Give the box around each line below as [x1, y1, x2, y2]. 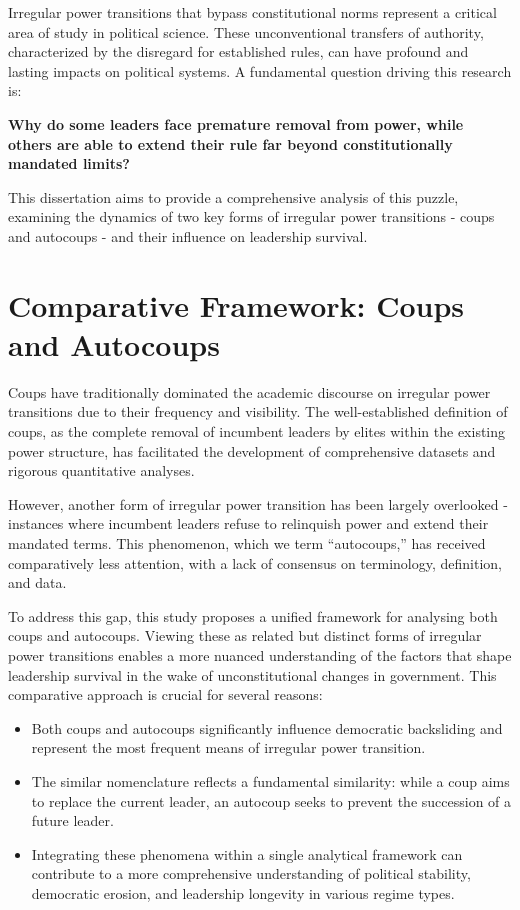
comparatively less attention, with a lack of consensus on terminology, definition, [8, 552, 502, 573]
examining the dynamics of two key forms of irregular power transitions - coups [8, 206, 495, 227]
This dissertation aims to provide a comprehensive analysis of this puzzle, [8, 186, 459, 207]
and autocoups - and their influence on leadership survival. [8, 225, 368, 246]
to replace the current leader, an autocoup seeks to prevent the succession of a [31, 790, 512, 811]
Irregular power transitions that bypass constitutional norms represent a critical [8, 2, 497, 22]
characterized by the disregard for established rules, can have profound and [8, 41, 469, 62]
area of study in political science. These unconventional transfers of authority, [8, 21, 484, 42]
